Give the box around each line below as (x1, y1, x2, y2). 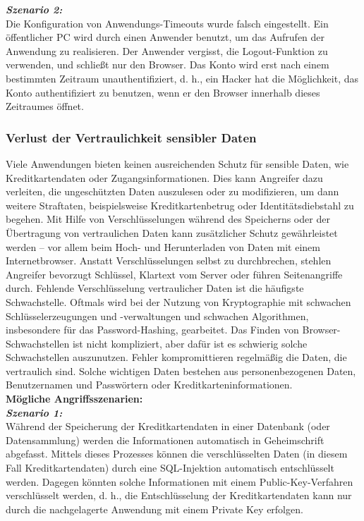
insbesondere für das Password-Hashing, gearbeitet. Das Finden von (6, 322, 299, 337)
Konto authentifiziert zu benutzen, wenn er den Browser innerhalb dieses (6, 85, 320, 99)
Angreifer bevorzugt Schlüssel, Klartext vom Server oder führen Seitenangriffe (6, 266, 343, 281)
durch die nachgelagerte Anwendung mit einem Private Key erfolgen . (6, 501, 303, 516)
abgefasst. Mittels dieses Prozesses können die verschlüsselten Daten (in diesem (6, 446, 348, 461)
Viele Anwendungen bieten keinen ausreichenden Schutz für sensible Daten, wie (6, 156, 349, 171)
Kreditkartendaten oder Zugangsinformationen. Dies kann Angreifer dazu (6, 170, 323, 185)
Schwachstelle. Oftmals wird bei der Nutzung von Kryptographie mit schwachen (6, 294, 351, 309)
